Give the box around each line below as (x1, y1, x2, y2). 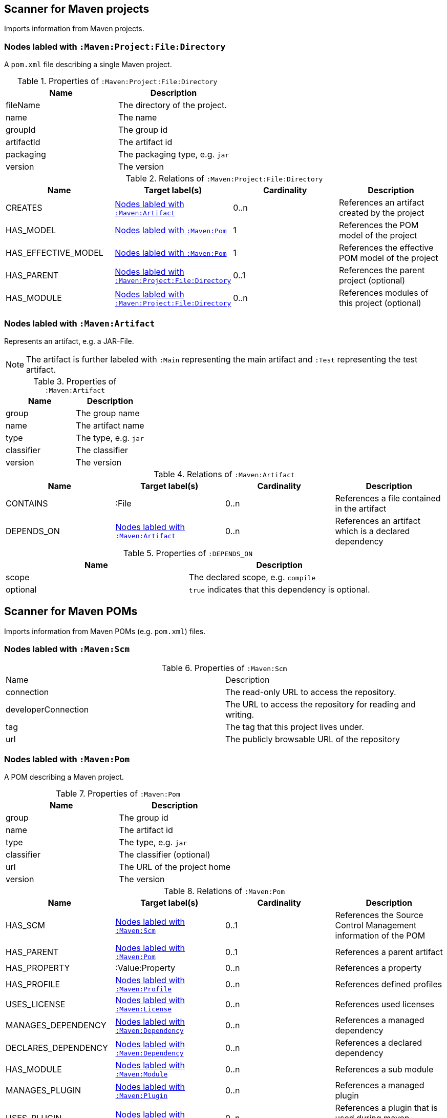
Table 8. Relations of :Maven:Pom (164, 886, 285, 897)
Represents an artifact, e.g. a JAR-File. (4, 336, 134, 345)
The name (118, 112, 157, 123)
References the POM (338, 220, 419, 231)
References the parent (338, 265, 425, 276)
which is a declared (335, 525, 410, 536)
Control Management (335, 920, 417, 931)
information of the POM (335, 930, 425, 941)
